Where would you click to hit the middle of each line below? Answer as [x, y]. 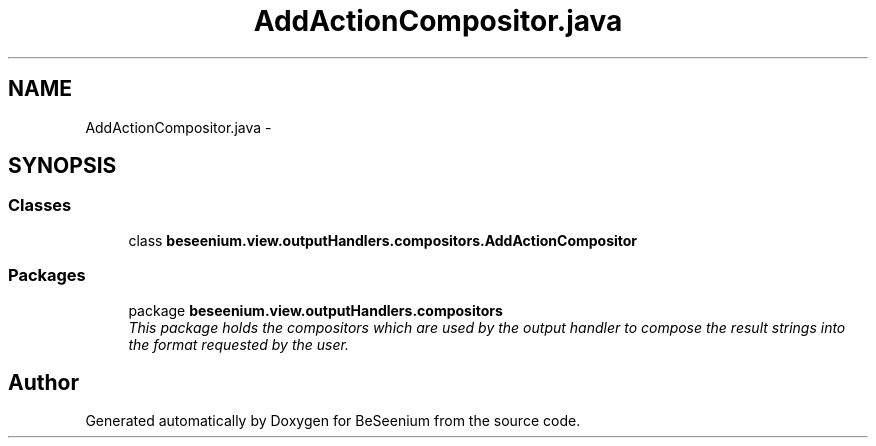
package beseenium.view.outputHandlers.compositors [315, 310]
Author [43, 382]
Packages [47, 275]
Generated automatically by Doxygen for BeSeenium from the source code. [333, 421]
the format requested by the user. [238, 344]
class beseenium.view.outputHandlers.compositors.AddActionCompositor [383, 240]
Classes [40, 205]
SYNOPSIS [62, 166]
